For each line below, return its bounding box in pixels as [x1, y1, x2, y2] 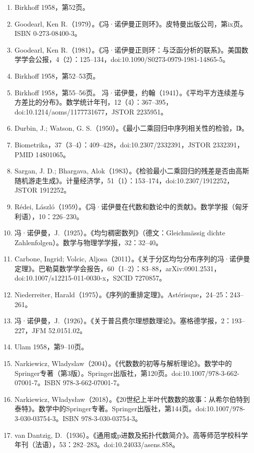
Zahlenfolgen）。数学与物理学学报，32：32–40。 [14, 237, 163, 247]
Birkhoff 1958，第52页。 [14, 2, 90, 12]
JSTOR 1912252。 [14, 185, 71, 195]
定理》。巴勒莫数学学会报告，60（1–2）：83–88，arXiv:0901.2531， [14, 263, 221, 273]
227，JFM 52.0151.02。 [14, 325, 87, 335]
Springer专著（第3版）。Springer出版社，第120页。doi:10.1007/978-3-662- [14, 368, 240, 378]
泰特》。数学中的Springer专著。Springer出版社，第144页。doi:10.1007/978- [14, 403, 245, 414]
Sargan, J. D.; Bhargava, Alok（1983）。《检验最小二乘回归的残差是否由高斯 [14, 166, 250, 176]
